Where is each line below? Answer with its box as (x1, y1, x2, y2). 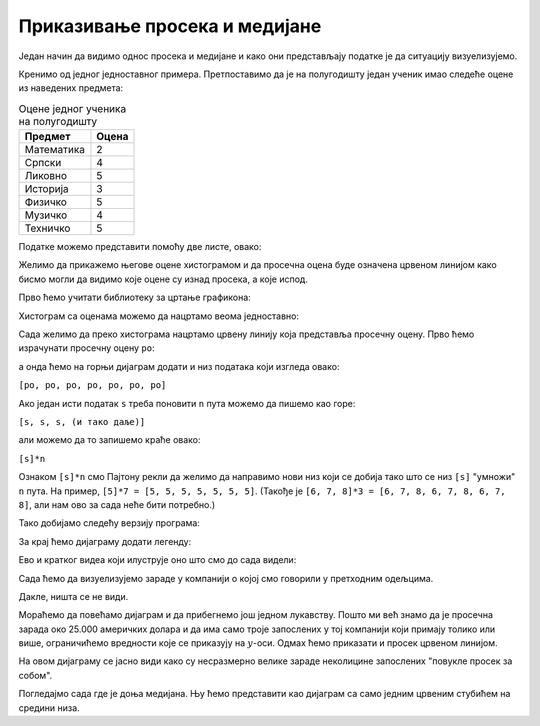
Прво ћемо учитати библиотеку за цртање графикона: (18, 291, 252, 304)
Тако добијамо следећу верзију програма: (18, 517, 200, 529)
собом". (18, 669, 53, 681)
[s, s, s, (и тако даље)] (18, 416, 146, 427)
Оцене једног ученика (18, 101, 127, 115)
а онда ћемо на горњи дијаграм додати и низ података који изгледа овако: (18, 360, 340, 372)
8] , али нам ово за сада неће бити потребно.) (18, 498, 216, 510)
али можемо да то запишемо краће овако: (18, 434, 201, 446)
